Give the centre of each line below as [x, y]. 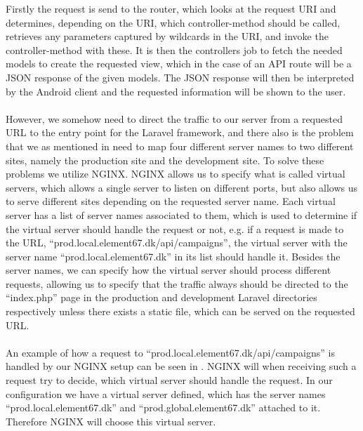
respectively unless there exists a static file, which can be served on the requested [180, 311]
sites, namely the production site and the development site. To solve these [165, 160]
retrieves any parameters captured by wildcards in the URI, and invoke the [167, 36]
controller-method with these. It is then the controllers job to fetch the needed [174, 49]
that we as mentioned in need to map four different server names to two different [180, 146]
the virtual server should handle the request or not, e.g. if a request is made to [175, 228]
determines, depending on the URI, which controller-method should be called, [173, 22]
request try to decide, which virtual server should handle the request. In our [169, 380]
